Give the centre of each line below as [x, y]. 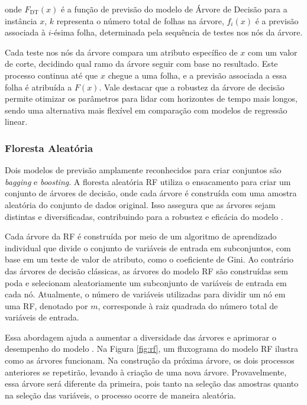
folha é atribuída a [38, 87]
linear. [16, 122]
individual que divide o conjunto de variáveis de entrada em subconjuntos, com [148, 247]
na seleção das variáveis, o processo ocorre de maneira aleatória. [121, 395]
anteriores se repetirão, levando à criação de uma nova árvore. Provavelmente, [146, 372]
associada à [25, 32]
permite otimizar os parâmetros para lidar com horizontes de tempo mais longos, [151, 98]
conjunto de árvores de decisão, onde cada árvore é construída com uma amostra [151, 193]
